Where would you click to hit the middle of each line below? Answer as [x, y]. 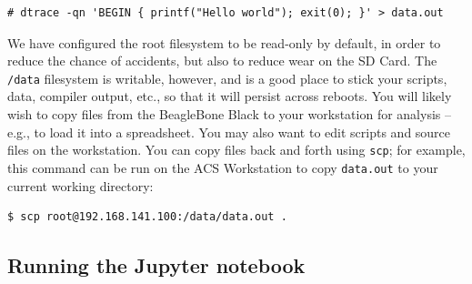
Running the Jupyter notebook [156, 265]
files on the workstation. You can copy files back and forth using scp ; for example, [236, 150]
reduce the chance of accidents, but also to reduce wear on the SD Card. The [222, 61]
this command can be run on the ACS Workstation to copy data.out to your [223, 167]
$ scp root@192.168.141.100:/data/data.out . [147, 217]
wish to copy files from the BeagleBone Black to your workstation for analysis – [229, 114]
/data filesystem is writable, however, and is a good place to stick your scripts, [227, 78]
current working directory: [80, 185]
